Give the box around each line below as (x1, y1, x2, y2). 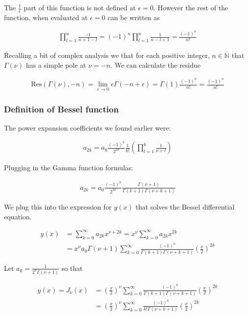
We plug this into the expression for (4, 202, 112, 211)
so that (61, 263, 83, 273)
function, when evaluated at (4, 12, 88, 22)
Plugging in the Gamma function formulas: (4, 162, 133, 173)
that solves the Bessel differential (135, 202, 235, 211)
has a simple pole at (26, 59, 86, 70)
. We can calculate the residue (110, 59, 201, 70)
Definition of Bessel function (4, 103, 119, 115)
